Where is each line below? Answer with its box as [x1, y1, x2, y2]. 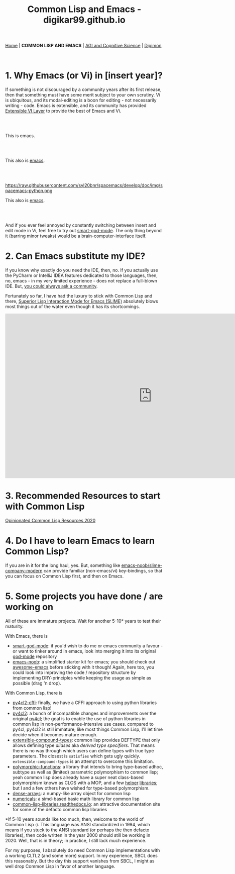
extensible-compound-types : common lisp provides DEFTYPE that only [12, 737, 161, 743]
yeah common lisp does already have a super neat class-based [12, 774, 144, 780]
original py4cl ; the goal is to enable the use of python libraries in [12, 715, 146, 722]
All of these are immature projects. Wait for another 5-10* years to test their [5, 618, 162, 624]
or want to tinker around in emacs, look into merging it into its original [12, 648, 156, 654]
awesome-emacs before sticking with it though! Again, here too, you [12, 664, 155, 670]
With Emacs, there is [5, 633, 48, 639]
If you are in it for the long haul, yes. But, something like [5, 562, 121, 568]
